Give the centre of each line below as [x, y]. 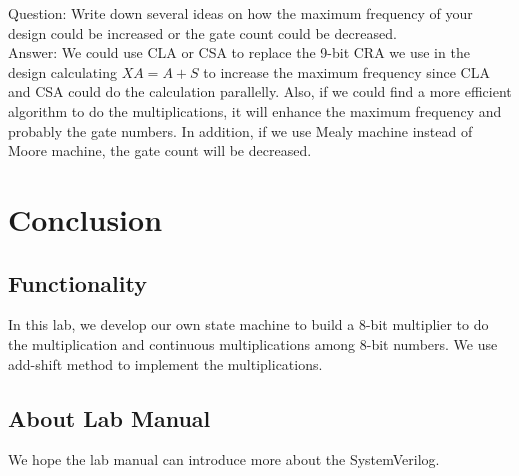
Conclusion [85, 218]
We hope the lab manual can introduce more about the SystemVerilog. [224, 459]
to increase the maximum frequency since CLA [346, 71]
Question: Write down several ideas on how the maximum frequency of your [240, 13]
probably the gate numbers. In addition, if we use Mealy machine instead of [240, 130]
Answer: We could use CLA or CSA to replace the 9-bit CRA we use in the [239, 52]
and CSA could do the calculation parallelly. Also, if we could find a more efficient [260, 91]
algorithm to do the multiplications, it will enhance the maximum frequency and [255, 110]
